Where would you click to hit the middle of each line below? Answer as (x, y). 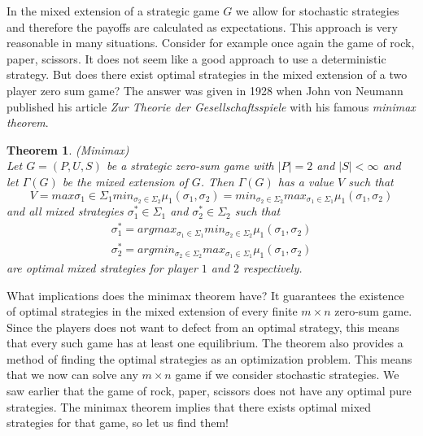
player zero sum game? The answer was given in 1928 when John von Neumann (205, 90)
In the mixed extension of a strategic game (113, 11)
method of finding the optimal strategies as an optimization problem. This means (209, 358)
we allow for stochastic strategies (317, 11)
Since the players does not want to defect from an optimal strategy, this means (203, 327)
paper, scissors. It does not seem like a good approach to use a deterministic (196, 58)
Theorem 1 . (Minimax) (68, 149)
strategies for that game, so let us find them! (118, 423)
